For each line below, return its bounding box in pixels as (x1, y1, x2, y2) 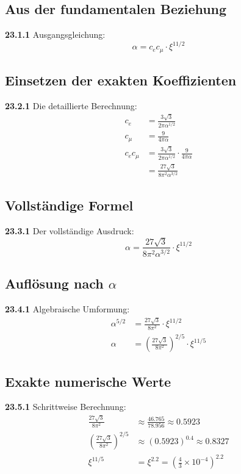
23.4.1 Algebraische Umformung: (5, 303, 130, 315)
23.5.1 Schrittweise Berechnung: (5, 400, 126, 413)
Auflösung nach (5, 274, 104, 293)
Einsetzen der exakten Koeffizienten (5, 71, 237, 90)
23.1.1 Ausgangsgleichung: (5, 28, 106, 41)
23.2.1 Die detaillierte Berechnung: (5, 99, 137, 112)
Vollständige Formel (5, 196, 134, 215)
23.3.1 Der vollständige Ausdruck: (5, 224, 134, 237)
